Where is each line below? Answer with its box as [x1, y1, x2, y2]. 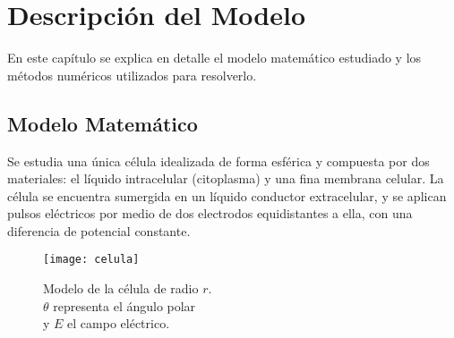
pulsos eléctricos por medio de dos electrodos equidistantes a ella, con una [7, 204, 413, 223]
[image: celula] [43, 253, 140, 266]
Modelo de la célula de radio [43, 279, 199, 298]
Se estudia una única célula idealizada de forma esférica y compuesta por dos [7, 151, 430, 170]
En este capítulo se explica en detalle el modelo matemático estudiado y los [7, 48, 422, 67]
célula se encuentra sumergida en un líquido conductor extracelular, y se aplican [7, 186, 447, 205]
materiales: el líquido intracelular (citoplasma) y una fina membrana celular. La [7, 169, 444, 188]
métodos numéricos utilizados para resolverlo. [7, 65, 257, 84]
